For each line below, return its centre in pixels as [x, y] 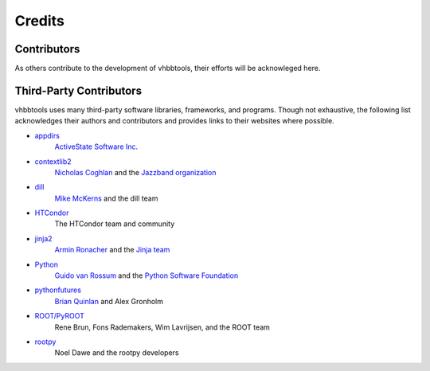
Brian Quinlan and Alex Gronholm [109, 301]
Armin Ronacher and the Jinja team [112, 250]
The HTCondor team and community [115, 224]
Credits [40, 21]
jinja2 [43, 238]
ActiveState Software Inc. [96, 146]
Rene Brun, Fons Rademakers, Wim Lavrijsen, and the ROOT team [162, 327]
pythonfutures [58, 290]
